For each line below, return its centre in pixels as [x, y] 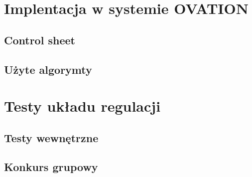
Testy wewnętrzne [51, 137]
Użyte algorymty [48, 69]
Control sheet [40, 40]
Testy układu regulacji [82, 106]
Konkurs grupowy [51, 167]
